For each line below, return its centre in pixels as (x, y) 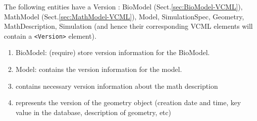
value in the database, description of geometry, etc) (93, 112)
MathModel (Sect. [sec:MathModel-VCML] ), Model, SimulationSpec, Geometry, (124, 16)
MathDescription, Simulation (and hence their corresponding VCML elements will (128, 26)
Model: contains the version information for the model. (99, 69)
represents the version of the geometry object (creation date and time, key (128, 102)
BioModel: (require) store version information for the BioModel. (113, 52)
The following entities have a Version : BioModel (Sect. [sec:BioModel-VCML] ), (123, 6)
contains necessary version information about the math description (117, 86)
